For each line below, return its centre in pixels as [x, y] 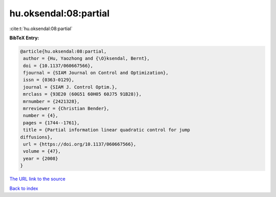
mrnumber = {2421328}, [52, 101]
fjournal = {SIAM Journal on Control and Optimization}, [96, 73]
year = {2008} [41, 158]
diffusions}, [37, 137]
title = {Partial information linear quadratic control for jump [107, 130]
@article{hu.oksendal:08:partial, [63, 51]
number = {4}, [41, 116]
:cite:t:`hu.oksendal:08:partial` [41, 29]
